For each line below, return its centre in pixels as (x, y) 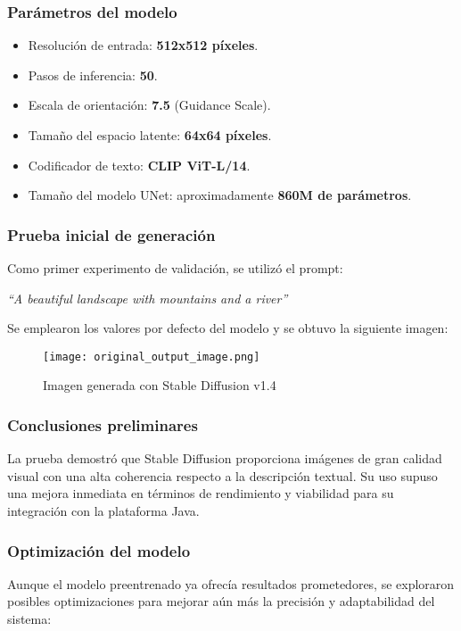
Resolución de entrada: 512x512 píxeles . (143, 45)
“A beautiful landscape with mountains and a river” (148, 298)
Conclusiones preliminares (103, 424)
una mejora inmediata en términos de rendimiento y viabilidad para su (201, 493)
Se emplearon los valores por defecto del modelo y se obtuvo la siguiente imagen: (228, 328)
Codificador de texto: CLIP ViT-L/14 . (139, 165)
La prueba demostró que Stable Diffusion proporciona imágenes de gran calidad (225, 458)
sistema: (29, 619)
